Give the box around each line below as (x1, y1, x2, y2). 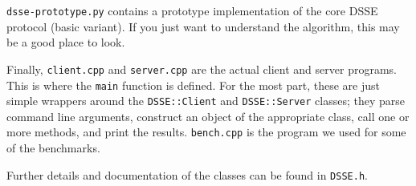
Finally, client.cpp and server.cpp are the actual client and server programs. (6, 60, 397, 77)
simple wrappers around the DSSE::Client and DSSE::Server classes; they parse (6, 92, 405, 109)
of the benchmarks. (6, 139, 100, 156)
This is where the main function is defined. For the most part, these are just (6, 76, 381, 93)
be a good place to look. (6, 34, 125, 51)
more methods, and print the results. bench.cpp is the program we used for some (6, 123, 406, 140)
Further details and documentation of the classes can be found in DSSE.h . (6, 166, 368, 183)
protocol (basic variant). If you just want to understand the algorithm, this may (6, 18, 400, 34)
